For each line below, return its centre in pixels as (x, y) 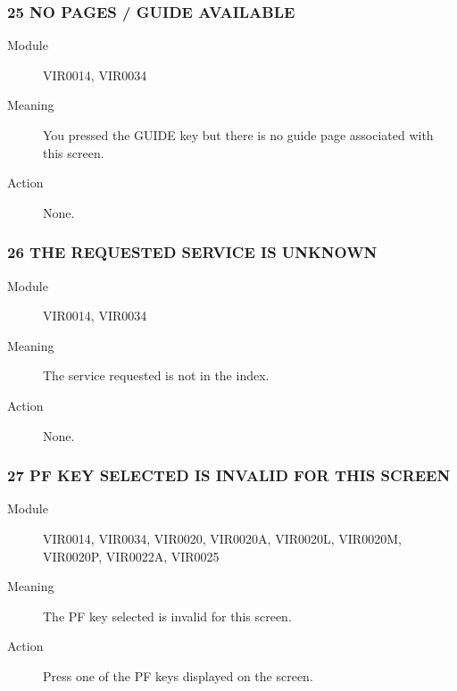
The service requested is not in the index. (156, 375)
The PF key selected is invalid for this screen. (167, 616)
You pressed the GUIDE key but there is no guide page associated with (238, 135)
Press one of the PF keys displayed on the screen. (178, 675)
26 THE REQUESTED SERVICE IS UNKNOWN (192, 252)
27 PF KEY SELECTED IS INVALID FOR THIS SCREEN (229, 475)
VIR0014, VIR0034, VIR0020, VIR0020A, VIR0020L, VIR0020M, (222, 538)
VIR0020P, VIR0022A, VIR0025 (131, 556)
